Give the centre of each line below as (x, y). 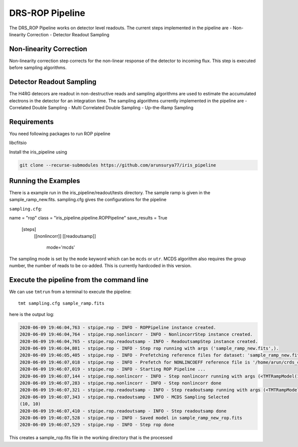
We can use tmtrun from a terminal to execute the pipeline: (70, 292)
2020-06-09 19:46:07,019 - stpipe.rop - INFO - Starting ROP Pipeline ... (113, 369)
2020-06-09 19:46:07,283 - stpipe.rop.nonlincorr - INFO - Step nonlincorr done (120, 383)
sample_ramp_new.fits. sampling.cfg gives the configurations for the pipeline (88, 200)
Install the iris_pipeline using (38, 152)
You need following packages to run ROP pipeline (60, 134)
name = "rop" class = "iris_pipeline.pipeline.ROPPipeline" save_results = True (88, 218)
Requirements (32, 122)
